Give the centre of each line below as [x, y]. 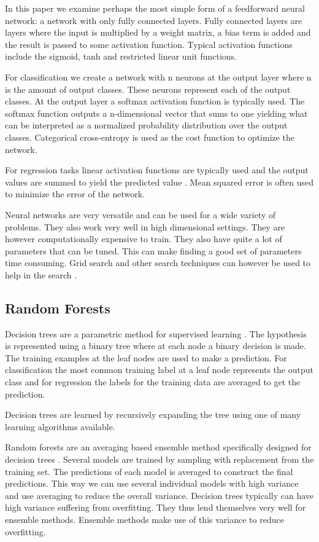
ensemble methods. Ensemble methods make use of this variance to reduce [144, 519]
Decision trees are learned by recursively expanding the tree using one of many [153, 414]
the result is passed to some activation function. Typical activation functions [149, 44]
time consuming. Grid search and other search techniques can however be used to [158, 263]
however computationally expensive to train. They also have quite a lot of [144, 239]
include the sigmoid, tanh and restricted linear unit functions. [121, 56]
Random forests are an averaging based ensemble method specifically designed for [158, 447]
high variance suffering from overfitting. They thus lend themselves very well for [156, 507]
